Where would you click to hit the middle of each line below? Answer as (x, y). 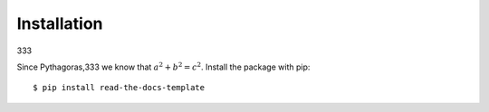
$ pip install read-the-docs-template (119, 88)
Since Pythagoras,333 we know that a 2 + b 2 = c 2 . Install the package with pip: (163, 66)
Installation (60, 23)
